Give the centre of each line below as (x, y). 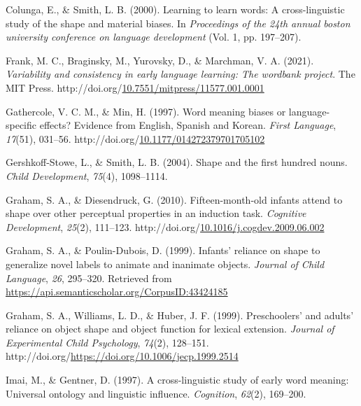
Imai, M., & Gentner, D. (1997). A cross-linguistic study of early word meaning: (177, 380)
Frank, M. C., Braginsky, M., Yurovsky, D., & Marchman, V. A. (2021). (160, 60)
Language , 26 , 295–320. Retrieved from (89, 278)
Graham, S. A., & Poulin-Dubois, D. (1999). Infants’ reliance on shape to (163, 250)
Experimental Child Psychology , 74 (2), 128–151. (107, 342)
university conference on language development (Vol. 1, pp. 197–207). (154, 37)
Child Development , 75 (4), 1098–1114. (87, 175)
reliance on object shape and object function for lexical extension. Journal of (170, 329)
